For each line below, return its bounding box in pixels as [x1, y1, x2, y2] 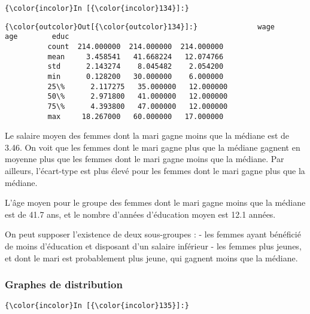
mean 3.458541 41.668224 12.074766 [47, 52, 224, 61]
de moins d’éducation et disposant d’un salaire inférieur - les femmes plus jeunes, [5, 239, 302, 252]
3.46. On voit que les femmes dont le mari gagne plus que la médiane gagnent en [5, 141, 300, 153]
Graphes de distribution [5, 277, 123, 292]
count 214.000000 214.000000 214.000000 [47, 42, 224, 51]
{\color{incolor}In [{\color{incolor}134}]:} [5, 4, 189, 13]
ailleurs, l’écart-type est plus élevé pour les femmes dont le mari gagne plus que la [5, 164, 305, 176]
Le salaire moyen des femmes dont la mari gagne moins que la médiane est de [5, 129, 290, 142]
